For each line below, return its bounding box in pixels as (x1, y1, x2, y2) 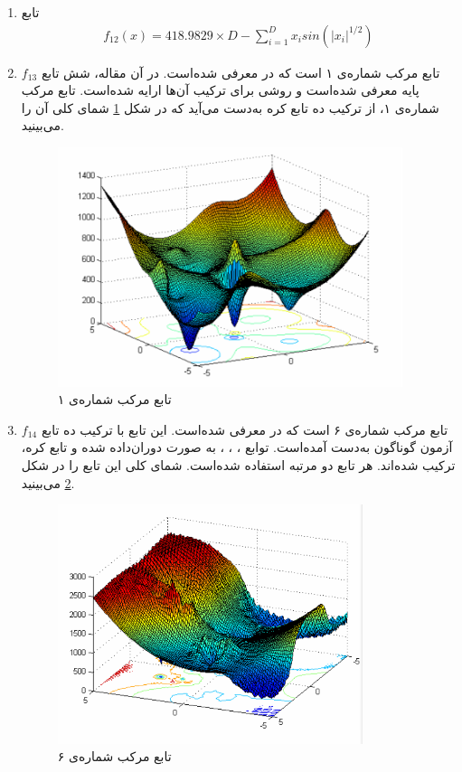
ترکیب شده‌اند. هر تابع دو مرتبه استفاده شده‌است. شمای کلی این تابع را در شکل (21, 455, 456, 474)
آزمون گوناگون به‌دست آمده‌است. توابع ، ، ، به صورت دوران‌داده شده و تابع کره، (21, 438, 453, 457)
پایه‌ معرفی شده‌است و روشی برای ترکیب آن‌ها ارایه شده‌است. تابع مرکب (21, 80, 420, 99)
